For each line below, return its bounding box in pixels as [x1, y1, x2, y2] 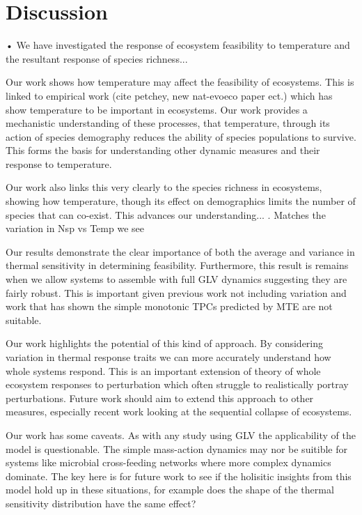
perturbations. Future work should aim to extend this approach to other [6, 390, 314, 405]
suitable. [6, 312, 42, 327]
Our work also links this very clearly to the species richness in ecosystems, [6, 180, 322, 194]
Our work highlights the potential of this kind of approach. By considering [6, 336, 324, 351]
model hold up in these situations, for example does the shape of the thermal [6, 482, 334, 497]
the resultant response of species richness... [6, 51, 188, 66]
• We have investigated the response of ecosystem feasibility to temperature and [6, 38, 350, 52]
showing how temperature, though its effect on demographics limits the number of [6, 194, 356, 208]
